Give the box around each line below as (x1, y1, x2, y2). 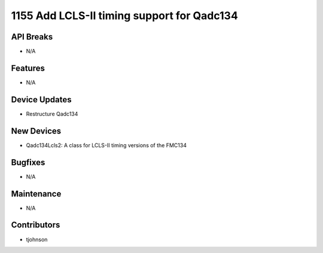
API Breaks (11, 32, 53, 42)
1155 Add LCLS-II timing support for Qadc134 (11, 9, 239, 22)
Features (11, 63, 45, 73)
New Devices (11, 126, 62, 136)
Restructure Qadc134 (26, 110, 78, 117)
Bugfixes (11, 157, 45, 167)
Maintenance (11, 188, 62, 199)
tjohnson (26, 236, 48, 243)
